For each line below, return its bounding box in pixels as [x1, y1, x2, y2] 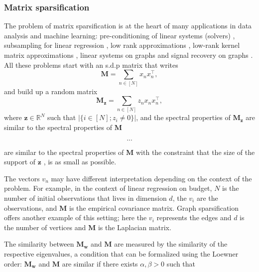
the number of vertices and [4, 222, 86, 232]
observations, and [4, 202, 57, 213]
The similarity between [4, 239, 74, 249]
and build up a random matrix [4, 86, 98, 96]
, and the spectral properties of [136, 112, 231, 123]
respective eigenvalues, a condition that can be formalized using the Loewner [4, 248, 239, 259]
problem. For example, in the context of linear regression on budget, [4, 183, 212, 193]
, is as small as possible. [43, 156, 117, 167]
